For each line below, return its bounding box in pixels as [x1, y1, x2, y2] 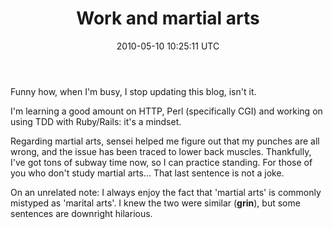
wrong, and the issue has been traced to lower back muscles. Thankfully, [10, 145, 312, 157]
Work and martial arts [76, 7, 260, 30]
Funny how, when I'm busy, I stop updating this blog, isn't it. [10, 85, 257, 97]
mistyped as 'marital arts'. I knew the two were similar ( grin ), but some [10, 197, 301, 209]
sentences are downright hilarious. [10, 207, 153, 219]
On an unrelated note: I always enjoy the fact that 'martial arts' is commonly [10, 186, 322, 198]
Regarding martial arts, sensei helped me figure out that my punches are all [10, 135, 320, 147]
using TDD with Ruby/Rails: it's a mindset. [10, 115, 182, 127]
